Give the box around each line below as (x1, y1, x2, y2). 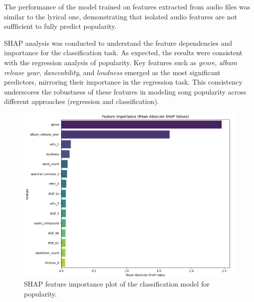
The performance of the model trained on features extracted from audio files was (4, 1, 251, 11)
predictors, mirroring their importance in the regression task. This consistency (4, 77, 243, 87)
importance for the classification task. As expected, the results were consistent (4, 47, 243, 58)
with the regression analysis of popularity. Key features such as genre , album (4, 57, 237, 67)
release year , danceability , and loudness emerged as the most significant (4, 67, 221, 77)
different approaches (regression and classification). (4, 96, 159, 106)
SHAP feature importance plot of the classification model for (24, 279, 210, 289)
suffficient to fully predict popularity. (4, 21, 117, 31)
